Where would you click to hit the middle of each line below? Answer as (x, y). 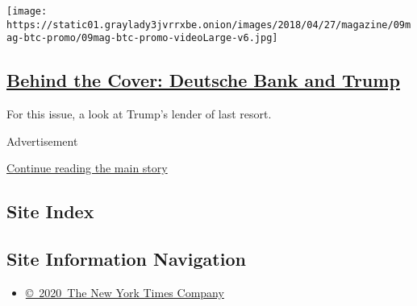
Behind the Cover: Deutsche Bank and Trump (203, 80)
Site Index (50, 211)
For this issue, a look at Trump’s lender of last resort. (139, 114)
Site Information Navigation (126, 259)
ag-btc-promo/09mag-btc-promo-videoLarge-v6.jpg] (142, 38)
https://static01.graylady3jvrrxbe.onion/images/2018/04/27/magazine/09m (209, 25)
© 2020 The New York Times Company (125, 292)
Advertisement (42, 141)
